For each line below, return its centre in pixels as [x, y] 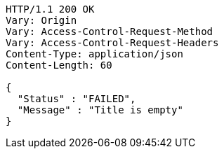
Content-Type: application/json [94, 54]
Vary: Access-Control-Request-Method [110, 31]
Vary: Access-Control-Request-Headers [112, 43]
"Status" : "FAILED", [77, 99]
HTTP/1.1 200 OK [50, 9]
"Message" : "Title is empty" [100, 110]
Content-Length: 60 [59, 65]
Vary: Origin [41, 20]
